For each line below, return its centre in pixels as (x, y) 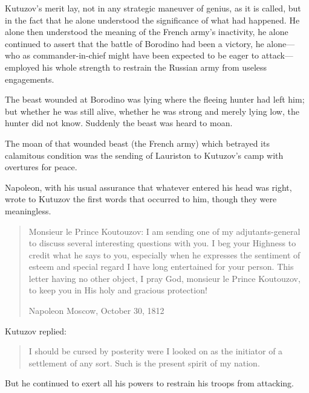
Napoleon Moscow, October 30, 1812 (96, 311)
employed (22, 67)
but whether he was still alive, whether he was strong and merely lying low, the (152, 111)
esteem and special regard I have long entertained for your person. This (161, 267)
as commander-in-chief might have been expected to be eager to (141, 55)
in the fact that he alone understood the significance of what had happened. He (152, 20)
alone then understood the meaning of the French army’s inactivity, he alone (147, 32)
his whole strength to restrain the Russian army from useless (154, 67)
